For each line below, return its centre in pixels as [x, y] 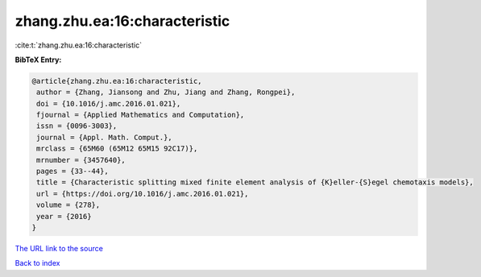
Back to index [37, 263]
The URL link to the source [59, 248]
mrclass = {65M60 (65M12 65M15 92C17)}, [117, 149]
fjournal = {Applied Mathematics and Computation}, [141, 115]
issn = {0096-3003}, [77, 126]
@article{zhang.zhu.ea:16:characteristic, [117, 81]
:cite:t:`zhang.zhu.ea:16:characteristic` [79, 45]
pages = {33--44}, [73, 172]
